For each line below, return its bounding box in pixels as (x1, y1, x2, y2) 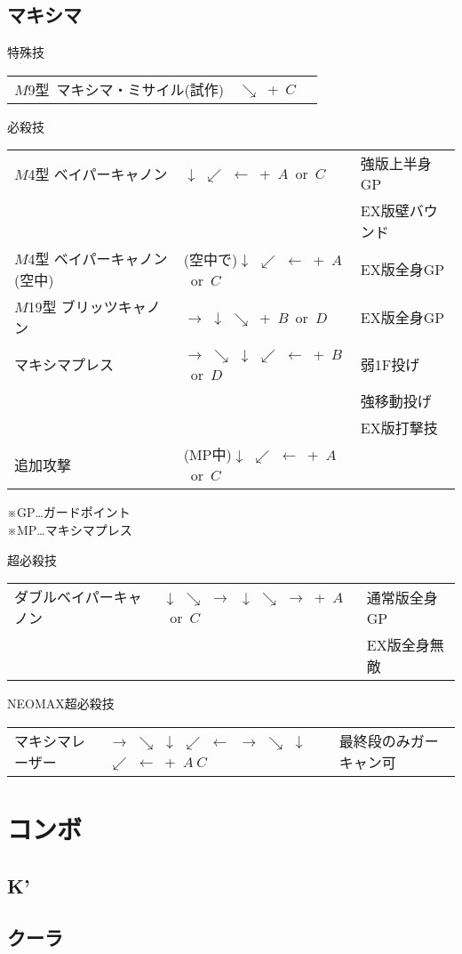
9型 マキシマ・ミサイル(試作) (28, 78, 224, 100)
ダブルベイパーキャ (14, 586, 142, 608)
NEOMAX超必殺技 (7, 694, 115, 713)
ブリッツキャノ (60, 296, 161, 318)
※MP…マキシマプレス (7, 520, 132, 538)
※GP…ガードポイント (7, 503, 131, 521)
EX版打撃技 (360, 417, 438, 439)
